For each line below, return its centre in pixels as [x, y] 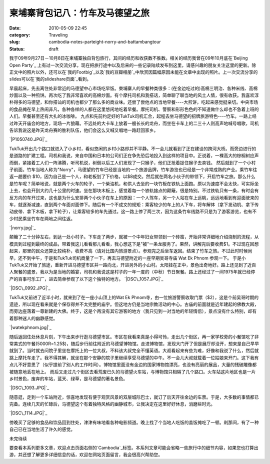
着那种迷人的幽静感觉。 [33, 318]
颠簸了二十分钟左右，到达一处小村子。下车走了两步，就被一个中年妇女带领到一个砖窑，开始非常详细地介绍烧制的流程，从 [134, 237]
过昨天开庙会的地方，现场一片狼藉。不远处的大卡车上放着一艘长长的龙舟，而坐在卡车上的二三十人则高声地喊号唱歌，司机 [134, 123]
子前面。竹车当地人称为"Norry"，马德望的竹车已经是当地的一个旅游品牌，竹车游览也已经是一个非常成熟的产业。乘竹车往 [133, 169]
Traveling [58, 34]
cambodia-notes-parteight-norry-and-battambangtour [105, 42]
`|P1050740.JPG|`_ [28, 139]
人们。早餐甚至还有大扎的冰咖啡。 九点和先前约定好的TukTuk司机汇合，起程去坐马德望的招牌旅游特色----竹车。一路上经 [133, 116]
